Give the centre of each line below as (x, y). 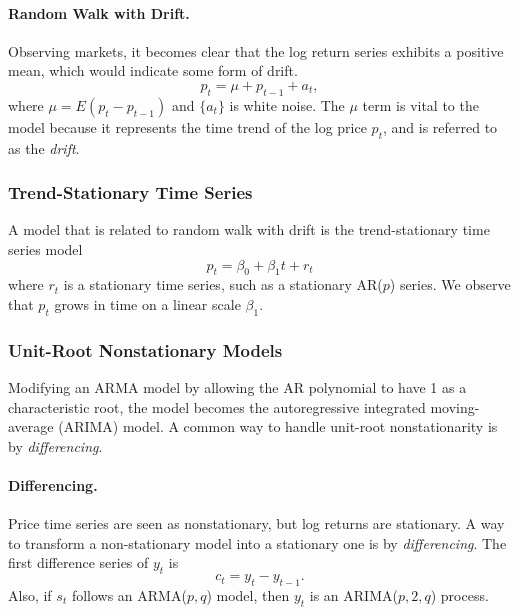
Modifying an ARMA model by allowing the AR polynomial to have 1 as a (237, 386)
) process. (459, 594)
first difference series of (78, 562)
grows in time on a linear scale (147, 303)
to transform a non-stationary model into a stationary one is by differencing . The (257, 542)
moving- (455, 406)
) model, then (248, 594)
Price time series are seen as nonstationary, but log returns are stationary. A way (256, 523)
